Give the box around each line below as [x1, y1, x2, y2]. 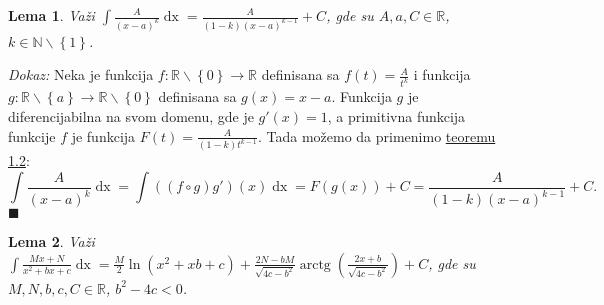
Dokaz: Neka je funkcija [8, 64, 154, 85]
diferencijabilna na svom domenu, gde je [8, 105, 254, 126]
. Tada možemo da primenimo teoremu [257, 125, 496, 146]
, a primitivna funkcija [327, 105, 466, 126]
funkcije [8, 125, 56, 146]
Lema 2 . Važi [8, 231, 95, 251]
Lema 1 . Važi [8, 5, 95, 25]
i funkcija [413, 64, 471, 85]
